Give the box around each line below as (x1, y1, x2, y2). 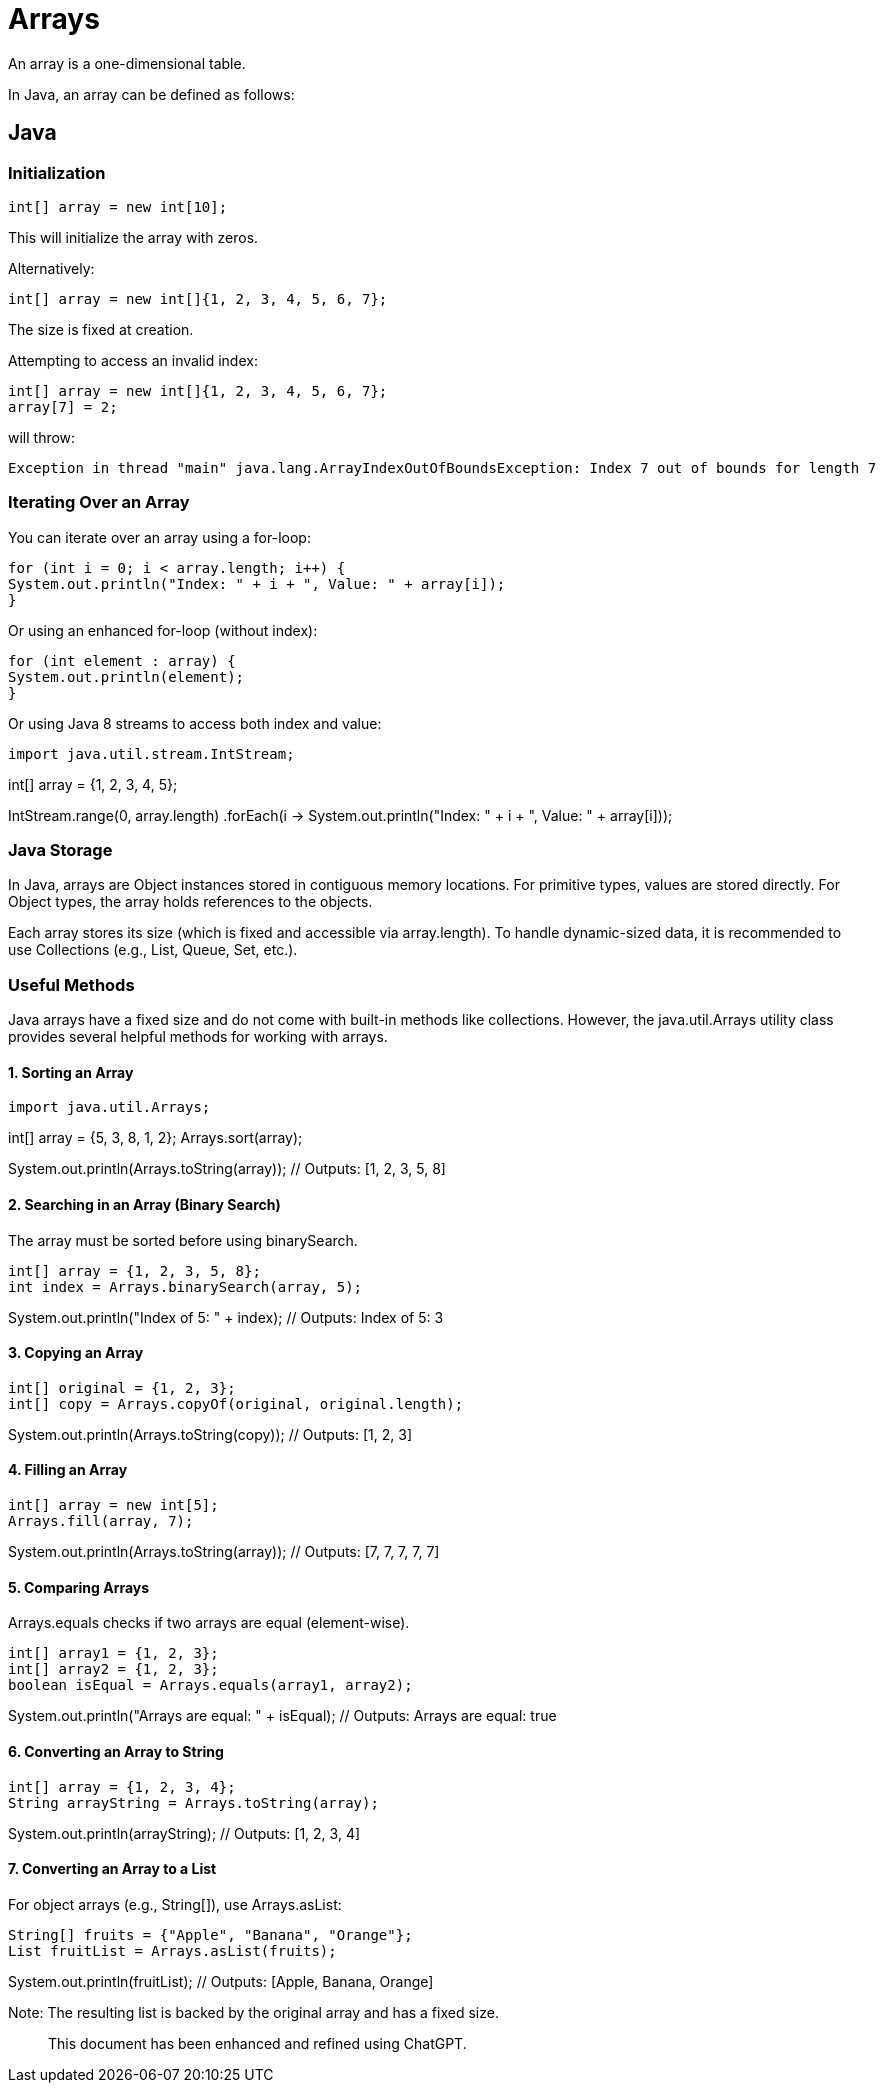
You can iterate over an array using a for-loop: (8, 528, 311, 546)
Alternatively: (8, 259, 95, 277)
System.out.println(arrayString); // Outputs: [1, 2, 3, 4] (8, 1824, 361, 1842)
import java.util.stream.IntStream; (8, 745, 295, 762)
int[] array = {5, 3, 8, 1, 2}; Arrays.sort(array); (8, 1129, 303, 1147)
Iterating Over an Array (8, 492, 190, 513)
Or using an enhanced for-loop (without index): (8, 621, 318, 639)
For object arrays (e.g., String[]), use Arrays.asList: (8, 1895, 342, 1913)
